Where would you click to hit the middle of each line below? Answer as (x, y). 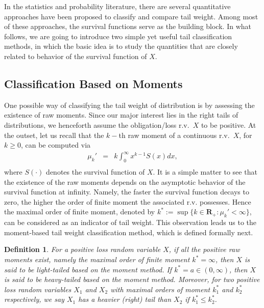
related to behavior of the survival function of (76, 56)
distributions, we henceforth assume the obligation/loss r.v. (97, 124)
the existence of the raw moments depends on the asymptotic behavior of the (125, 181)
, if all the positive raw (204, 249)
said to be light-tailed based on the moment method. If (88, 269)
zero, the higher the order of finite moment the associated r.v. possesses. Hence (128, 201)
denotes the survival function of (95, 172)
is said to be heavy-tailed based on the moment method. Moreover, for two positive (132, 279)
